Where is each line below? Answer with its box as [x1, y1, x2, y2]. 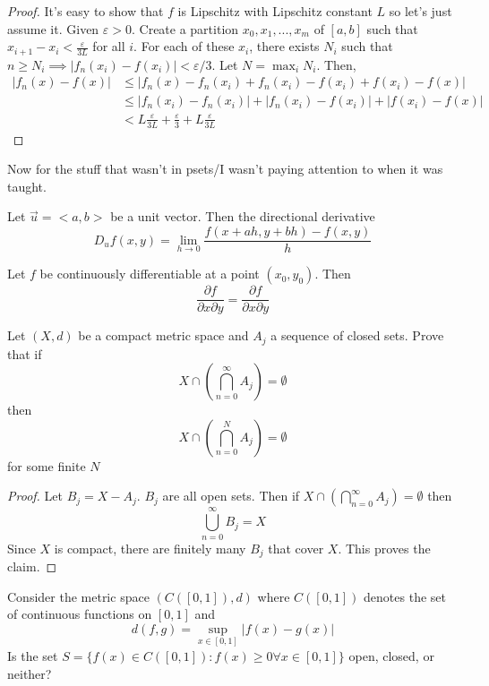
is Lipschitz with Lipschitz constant [177, 2, 373, 20]
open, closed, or [348, 646, 434, 665]
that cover [268, 538, 324, 557]
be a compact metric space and [78, 326, 249, 345]
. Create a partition [131, 19, 239, 38]
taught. [7, 176, 47, 195]
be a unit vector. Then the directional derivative [110, 207, 375, 226]
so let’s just [389, 2, 452, 20]
